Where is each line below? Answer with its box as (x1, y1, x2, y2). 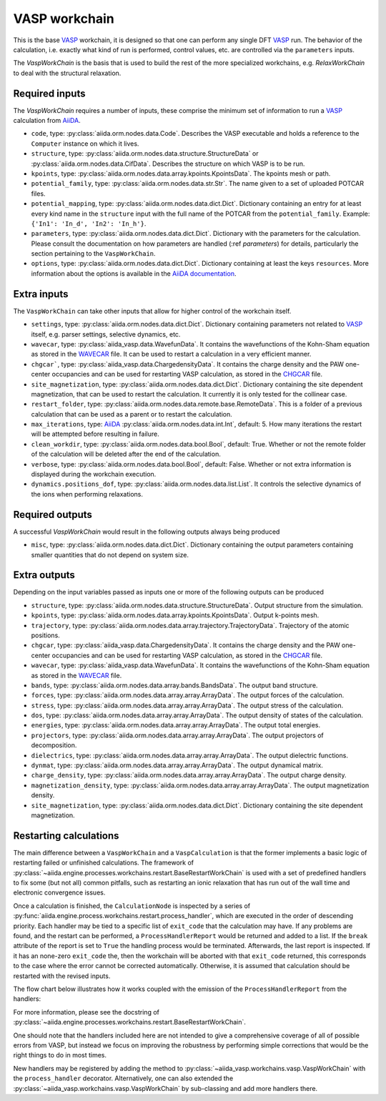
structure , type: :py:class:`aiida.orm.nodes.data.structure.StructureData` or (31, 149, 259, 158)
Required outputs (13, 508, 93, 521)
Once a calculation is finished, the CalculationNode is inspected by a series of (13, 901, 250, 910)
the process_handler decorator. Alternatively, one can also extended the (13, 1074, 234, 1082)
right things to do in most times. (13, 1051, 107, 1060)
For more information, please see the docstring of (13, 1007, 160, 1016)
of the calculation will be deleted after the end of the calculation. (31, 450, 221, 459)
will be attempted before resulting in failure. (31, 429, 160, 439)
